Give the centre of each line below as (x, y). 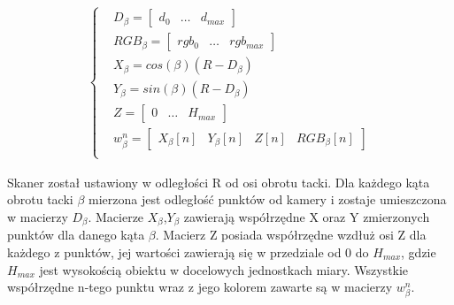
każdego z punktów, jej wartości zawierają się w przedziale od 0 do (188, 252)
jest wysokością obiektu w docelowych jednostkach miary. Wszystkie (224, 269)
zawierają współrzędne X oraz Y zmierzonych (307, 216)
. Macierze (116, 216)
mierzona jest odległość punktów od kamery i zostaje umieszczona (267, 199)
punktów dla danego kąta (76, 235)
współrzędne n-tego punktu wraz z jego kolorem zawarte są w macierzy (200, 287)
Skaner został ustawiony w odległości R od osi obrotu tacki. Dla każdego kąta (219, 182)
